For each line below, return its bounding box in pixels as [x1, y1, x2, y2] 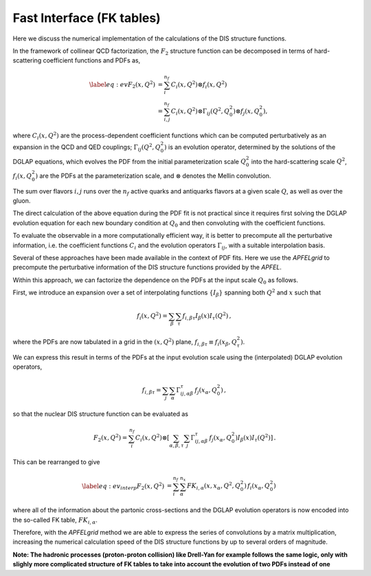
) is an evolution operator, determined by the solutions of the [164, 143, 336, 151]
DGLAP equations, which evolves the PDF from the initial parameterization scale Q [12, 157, 247, 165]
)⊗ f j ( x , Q [233, 107, 260, 117]
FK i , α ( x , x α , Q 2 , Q [186, 481, 240, 492]
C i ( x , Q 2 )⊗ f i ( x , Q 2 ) [170, 79, 227, 90]
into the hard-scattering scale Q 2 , [251, 157, 347, 165]
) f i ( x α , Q [244, 482, 271, 492]
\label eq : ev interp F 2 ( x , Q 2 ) [82, 481, 165, 492]
